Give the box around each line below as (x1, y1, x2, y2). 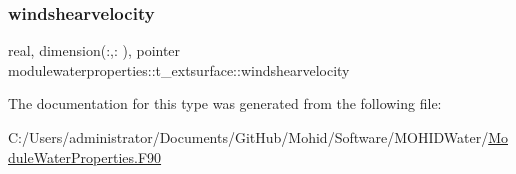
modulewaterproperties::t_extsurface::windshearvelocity (8, 59, 350, 80)
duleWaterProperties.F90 (8, 146, 162, 167)
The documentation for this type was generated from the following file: (8, 93, 442, 114)
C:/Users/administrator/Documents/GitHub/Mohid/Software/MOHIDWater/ (8, 127, 489, 147)
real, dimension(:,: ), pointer (8, 40, 181, 61)
